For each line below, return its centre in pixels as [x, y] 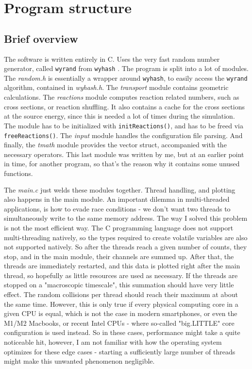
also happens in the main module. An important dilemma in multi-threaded [117, 199]
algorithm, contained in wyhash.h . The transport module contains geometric [116, 87]
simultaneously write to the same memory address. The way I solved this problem [126, 218]
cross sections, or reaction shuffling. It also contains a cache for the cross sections [125, 106]
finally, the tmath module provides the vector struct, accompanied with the [115, 145]
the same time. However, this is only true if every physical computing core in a [121, 304]
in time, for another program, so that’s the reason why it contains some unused [122, 164]
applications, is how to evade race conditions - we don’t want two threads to [117, 208]
